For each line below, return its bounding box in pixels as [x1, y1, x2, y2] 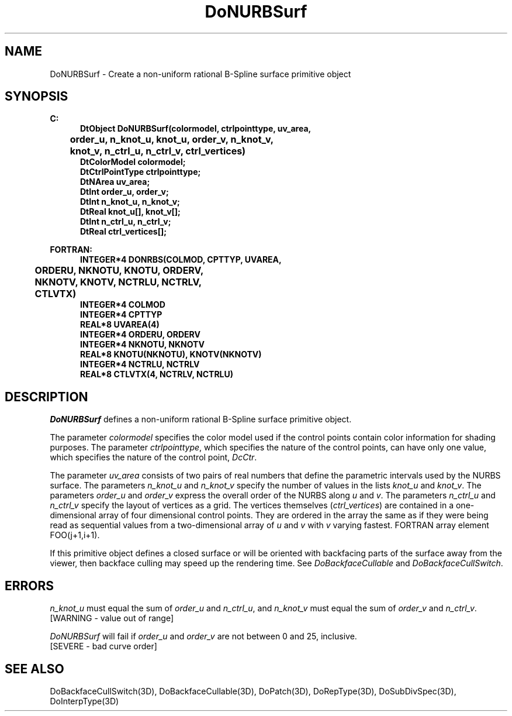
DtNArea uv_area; [80, 177, 150, 187]
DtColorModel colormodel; [80, 157, 186, 167]
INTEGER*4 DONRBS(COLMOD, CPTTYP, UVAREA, [80, 254, 282, 265]
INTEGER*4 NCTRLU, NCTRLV [80, 359, 200, 370]
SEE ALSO [5, 661, 64, 676]
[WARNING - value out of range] [50, 613, 174, 624]
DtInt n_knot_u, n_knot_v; [80, 197, 180, 207]
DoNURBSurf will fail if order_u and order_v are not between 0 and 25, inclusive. [50, 631, 357, 642]
